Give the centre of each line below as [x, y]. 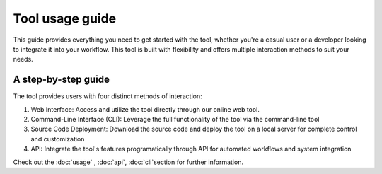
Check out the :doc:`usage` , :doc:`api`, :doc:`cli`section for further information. [128, 162]
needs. [23, 59]
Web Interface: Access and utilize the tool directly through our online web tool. [145, 109]
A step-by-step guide [61, 80]
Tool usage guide [65, 18]
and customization [58, 139]
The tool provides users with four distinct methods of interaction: [108, 96]
